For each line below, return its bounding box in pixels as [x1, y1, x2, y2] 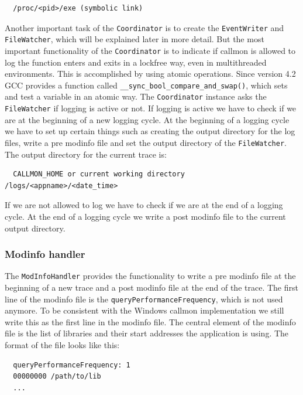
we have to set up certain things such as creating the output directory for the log [5, 125, 295, 137]
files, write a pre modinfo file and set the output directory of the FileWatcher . [5, 136, 287, 148]
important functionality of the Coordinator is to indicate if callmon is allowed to [5, 44, 296, 56]
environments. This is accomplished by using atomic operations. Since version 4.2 [5, 67, 296, 80]
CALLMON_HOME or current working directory [13, 170, 185, 179]
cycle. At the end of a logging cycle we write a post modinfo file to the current [5, 210, 286, 222]
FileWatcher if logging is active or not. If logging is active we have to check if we [5, 102, 297, 114]
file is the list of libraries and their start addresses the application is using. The [5, 327, 289, 339]
